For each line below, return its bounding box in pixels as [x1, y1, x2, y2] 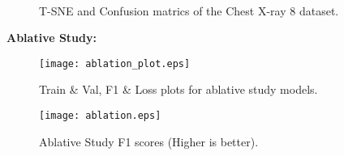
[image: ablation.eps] [39, 110, 161, 122]
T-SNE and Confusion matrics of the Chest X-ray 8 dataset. [39, 2, 339, 19]
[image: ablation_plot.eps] [39, 57, 191, 70]
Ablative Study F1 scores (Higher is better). [39, 133, 259, 150]
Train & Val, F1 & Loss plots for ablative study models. [39, 81, 318, 98]
